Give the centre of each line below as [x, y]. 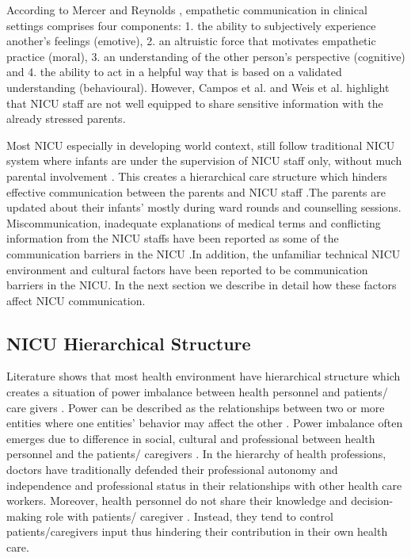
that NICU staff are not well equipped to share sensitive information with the [195, 103]
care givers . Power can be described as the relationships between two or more [196, 407]
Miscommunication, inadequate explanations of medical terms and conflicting [194, 222]
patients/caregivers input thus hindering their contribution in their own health [197, 531]
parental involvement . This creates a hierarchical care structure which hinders [197, 176]
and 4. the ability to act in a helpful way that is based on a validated [174, 72]
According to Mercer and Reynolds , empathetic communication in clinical [187, 10]
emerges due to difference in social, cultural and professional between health [191, 438]
